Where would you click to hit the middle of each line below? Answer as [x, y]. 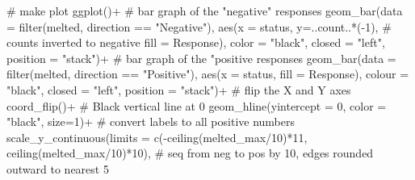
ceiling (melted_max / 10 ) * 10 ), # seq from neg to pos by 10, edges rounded [190, 153]
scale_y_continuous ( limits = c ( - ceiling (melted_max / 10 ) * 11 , [157, 137]
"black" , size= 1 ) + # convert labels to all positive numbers [151, 121]
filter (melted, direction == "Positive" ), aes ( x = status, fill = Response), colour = [208, 74]
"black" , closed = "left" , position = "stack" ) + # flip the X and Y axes [179, 89]
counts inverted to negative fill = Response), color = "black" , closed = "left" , [196, 42]
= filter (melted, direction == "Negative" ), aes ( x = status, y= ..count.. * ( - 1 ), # [199, 26]
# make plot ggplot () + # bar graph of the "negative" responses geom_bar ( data [205, 10]
